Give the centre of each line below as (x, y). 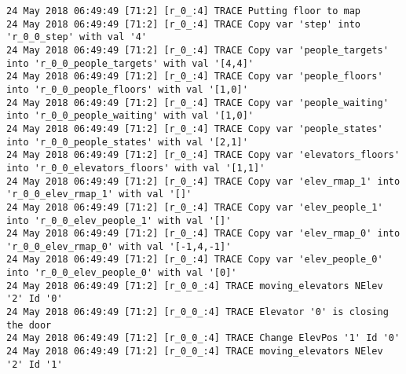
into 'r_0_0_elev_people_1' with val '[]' (119, 220)
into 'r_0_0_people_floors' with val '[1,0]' (127, 89)
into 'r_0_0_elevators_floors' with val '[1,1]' (136, 168)
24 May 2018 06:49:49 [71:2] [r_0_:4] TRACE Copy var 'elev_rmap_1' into (203, 181)
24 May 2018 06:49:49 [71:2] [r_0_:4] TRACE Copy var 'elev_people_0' (195, 260)
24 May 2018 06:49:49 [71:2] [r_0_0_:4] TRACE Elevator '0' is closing (198, 312)
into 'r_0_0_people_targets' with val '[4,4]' (130, 63)
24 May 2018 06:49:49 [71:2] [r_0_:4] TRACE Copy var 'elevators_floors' (203, 155)
